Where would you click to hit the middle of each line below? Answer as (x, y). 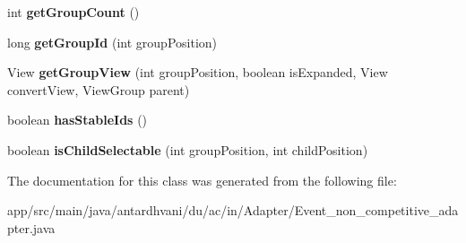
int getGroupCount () (73, 12)
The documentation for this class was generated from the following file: (202, 180)
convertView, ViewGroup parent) (99, 89)
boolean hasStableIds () (78, 120)
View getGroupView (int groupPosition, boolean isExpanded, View (198, 72)
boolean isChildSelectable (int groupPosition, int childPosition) (188, 149)
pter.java (31, 227)
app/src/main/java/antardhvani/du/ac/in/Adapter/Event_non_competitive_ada (233, 210)
